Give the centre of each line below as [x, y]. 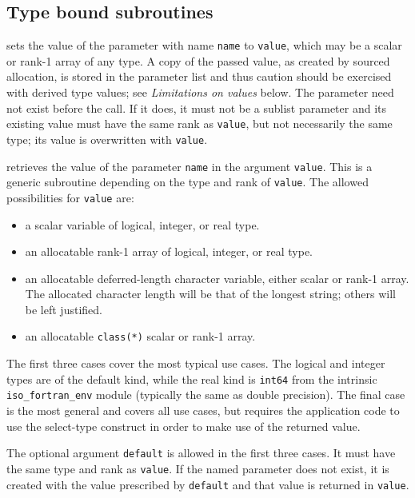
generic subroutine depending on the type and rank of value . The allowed [188, 182]
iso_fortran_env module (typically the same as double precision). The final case [206, 394]
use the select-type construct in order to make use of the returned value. [184, 426]
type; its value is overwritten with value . [107, 139]
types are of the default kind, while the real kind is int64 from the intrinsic [192, 378]
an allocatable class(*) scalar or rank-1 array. [140, 336]
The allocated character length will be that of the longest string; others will [210, 294]
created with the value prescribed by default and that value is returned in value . [208, 484]
